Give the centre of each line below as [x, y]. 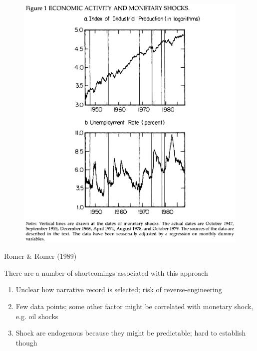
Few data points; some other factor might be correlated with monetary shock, [134, 306]
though [26, 342]
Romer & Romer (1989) [40, 256]
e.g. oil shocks [37, 316]
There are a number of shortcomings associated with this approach [106, 272]
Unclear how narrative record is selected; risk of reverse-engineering [119, 289]
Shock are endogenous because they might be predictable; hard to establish [131, 333]
